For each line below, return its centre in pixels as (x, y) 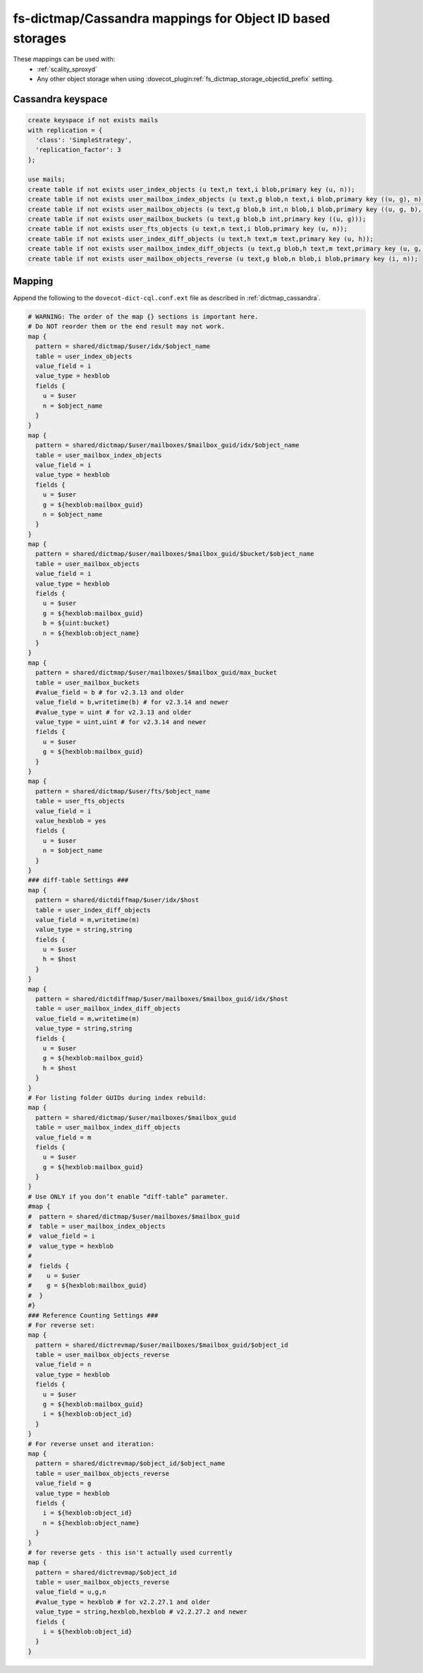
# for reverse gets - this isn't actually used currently (130, 1552)
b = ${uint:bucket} (76, 623)
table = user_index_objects (84, 356)
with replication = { (65, 130)
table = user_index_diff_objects (93, 910)
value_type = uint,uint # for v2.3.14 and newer (121, 722)
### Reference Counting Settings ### (93, 1315)
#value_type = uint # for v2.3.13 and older (114, 712)
